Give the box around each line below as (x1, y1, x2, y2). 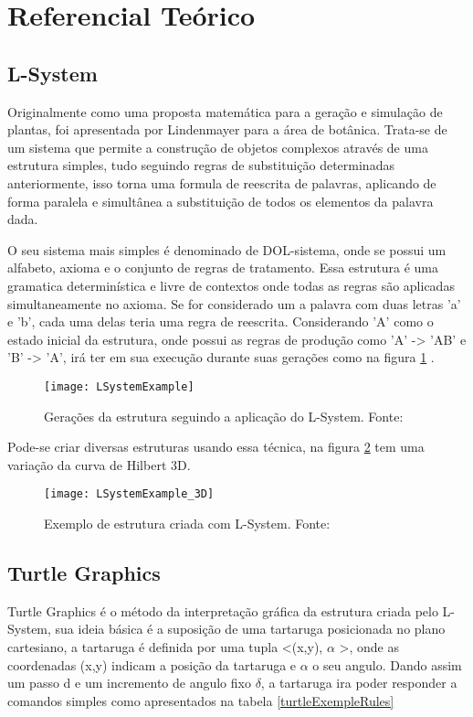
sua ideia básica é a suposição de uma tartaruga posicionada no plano (55, 619, 446, 638)
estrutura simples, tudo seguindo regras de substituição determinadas (7, 155, 394, 175)
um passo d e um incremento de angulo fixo (7, 673, 251, 692)
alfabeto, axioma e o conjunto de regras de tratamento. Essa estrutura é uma (7, 258, 439, 277)
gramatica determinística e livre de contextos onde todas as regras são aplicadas (7, 275, 455, 294)
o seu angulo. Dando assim (312, 655, 462, 674)
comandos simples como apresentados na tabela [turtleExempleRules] (7, 690, 394, 710)
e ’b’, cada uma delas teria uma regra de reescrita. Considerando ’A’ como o (7, 312, 434, 331)
